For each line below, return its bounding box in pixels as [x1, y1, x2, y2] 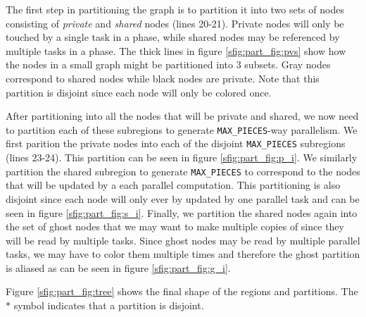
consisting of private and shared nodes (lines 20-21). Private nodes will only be [6, 15, 344, 30]
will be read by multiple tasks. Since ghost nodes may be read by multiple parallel [6, 232, 360, 247]
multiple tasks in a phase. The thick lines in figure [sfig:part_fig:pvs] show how [6, 43, 346, 58]
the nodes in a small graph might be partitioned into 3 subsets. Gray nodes [6, 57, 331, 72]
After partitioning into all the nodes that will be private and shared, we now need [6, 108, 359, 123]
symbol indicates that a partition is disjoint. [13, 298, 204, 313]
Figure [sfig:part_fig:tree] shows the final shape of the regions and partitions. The [6, 284, 358, 299]
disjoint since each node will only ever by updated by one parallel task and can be [6, 191, 360, 206]
